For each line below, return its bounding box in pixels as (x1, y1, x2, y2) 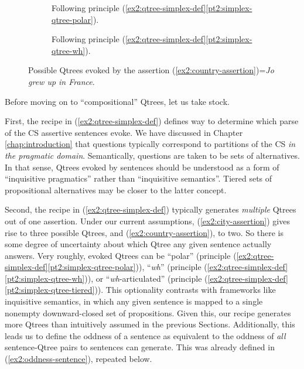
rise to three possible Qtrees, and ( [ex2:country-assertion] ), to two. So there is (5, 226, 283, 238)
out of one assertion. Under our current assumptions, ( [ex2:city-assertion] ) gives (5, 214, 290, 227)
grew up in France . (28, 75, 95, 87)
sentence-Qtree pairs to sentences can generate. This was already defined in (5, 341, 275, 353)
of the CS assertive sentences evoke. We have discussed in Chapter (5, 126, 243, 138)
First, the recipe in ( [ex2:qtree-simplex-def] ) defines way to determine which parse (5, 115, 299, 127)
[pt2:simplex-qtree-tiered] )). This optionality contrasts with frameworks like (5, 283, 276, 296)
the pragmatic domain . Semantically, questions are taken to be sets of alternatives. (5, 149, 300, 161)
